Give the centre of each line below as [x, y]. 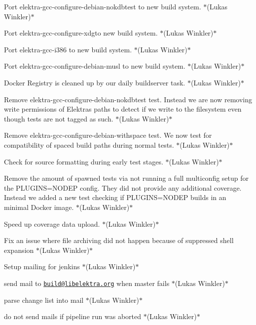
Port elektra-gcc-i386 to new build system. [68, 49]
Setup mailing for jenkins [42, 266]
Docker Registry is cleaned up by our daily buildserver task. [95, 82]
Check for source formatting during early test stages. [84, 161]
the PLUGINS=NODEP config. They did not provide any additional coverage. [123, 187]
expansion [19, 250]
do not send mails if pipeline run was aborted [73, 316]
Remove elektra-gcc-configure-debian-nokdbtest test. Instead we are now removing [128, 99]
